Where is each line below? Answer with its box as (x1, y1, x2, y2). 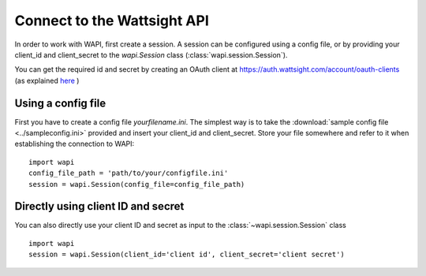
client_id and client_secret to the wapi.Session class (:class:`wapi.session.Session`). (14, 50, 288, 59)
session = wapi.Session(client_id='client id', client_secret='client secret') (28, 250, 345, 259)
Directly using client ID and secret (14, 200, 185, 213)
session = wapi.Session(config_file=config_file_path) (28, 180, 245, 188)
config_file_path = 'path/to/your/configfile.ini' (28, 169, 229, 177)
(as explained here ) (14, 76, 80, 85)
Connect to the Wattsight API (14, 12, 209, 29)
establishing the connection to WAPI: (14, 139, 135, 149)
